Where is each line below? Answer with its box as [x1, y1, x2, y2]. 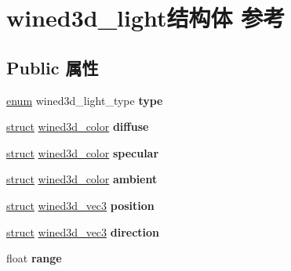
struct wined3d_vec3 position [6, 197, 155, 213]
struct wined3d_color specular [6, 144, 159, 161]
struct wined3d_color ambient [6, 171, 158, 187]
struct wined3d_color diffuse [6, 118, 149, 135]
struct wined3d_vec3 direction [6, 223, 160, 240]
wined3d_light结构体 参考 [6, 2, 286, 34]
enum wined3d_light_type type [6, 92, 163, 108]
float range [6, 250, 62, 266]
